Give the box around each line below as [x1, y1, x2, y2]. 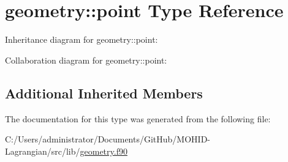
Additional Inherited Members [5, 83, 203, 102]
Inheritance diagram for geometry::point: [5, 33, 158, 46]
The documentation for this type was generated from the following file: [5, 112, 271, 125]
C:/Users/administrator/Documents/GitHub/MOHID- [5, 133, 210, 145]
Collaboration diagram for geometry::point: [5, 53, 167, 66]
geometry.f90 [80, 144, 127, 157]
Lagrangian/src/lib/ [5, 144, 80, 157]
